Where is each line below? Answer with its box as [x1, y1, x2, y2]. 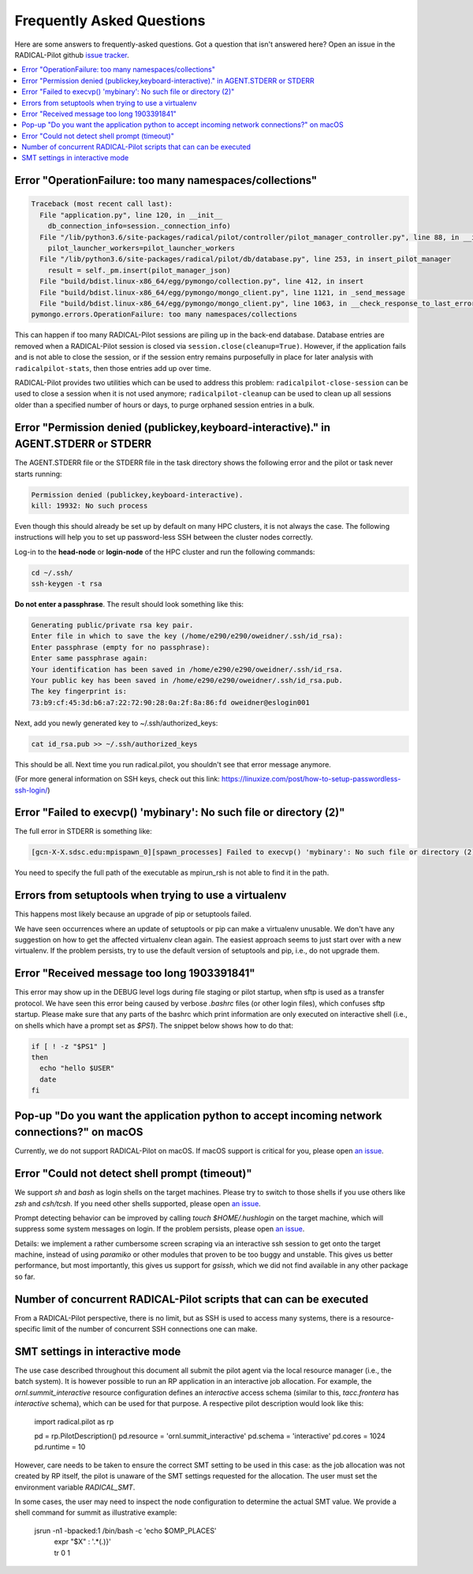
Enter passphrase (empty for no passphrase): [31, 643, 210, 651]
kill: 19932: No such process [31, 501, 148, 510]
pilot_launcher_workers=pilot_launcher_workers [47, 244, 236, 253]
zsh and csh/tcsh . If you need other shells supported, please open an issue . [14, 1198, 262, 1208]
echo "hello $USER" [39, 1064, 115, 1073]
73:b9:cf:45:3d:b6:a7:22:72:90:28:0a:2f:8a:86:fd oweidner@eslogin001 [31, 698, 311, 706]
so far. [14, 1272, 35, 1281]
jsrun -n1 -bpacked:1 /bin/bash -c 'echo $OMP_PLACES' [34, 1526, 217, 1535]
